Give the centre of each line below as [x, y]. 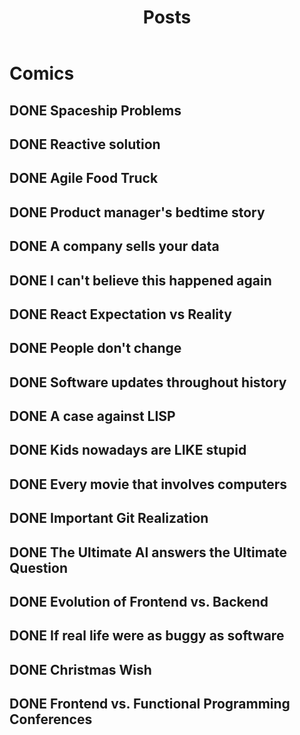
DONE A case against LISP [92, 416]
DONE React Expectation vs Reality [120, 314]
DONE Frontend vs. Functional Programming [150, 704]
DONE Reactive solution [85, 144]
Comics [42, 73]
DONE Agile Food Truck [84, 178]
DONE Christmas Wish [80, 669]
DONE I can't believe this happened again [140, 280]
